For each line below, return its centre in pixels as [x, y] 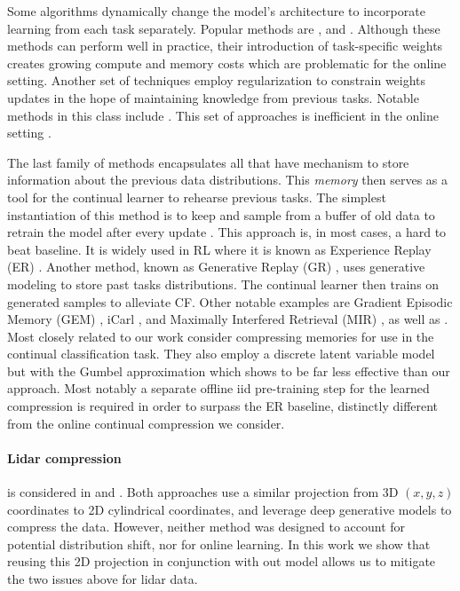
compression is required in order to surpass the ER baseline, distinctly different [223, 406]
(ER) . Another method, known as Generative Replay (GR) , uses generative [216, 267]
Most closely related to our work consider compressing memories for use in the [221, 336]
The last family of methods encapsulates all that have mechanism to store [208, 162]
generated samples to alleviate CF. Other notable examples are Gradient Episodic [230, 301]
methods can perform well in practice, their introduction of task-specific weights [225, 46]
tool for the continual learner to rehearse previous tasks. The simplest [197, 197]
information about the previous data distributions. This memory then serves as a [228, 180]
